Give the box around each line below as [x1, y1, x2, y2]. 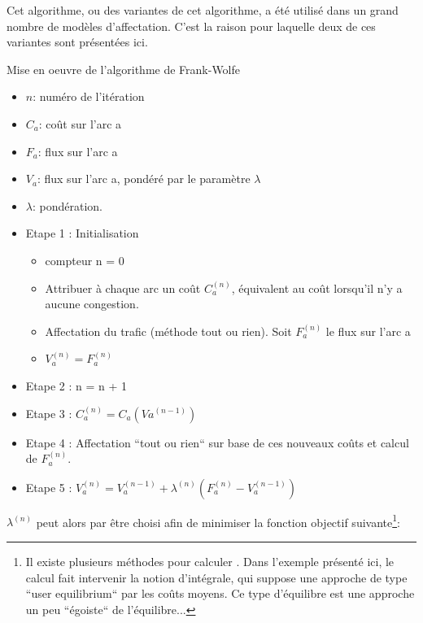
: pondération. [32, 197, 102, 214]
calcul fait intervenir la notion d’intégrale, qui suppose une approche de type [25, 569, 408, 586]
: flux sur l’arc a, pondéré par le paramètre [37, 170, 251, 187]
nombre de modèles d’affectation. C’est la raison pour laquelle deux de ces [7, 17, 376, 34]
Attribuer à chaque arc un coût [45, 279, 201, 296]
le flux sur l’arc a [325, 322, 411, 339]
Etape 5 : [25, 478, 72, 495]
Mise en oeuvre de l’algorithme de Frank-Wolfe [7, 60, 241, 77]
